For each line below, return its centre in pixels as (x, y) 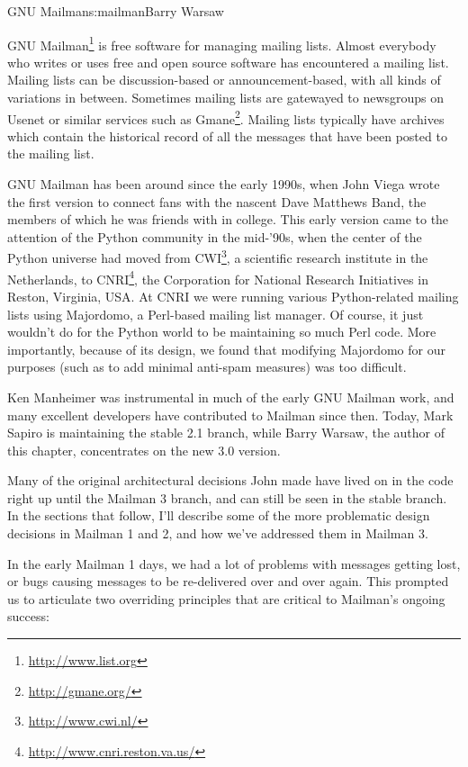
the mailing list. (51, 153)
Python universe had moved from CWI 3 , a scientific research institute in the (218, 257)
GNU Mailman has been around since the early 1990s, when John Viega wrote (224, 184)
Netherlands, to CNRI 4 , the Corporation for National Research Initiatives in (218, 277)
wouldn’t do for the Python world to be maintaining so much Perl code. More (222, 332)
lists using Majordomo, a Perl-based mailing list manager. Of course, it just (216, 314)
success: (28, 616)
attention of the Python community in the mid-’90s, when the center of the (215, 236)
